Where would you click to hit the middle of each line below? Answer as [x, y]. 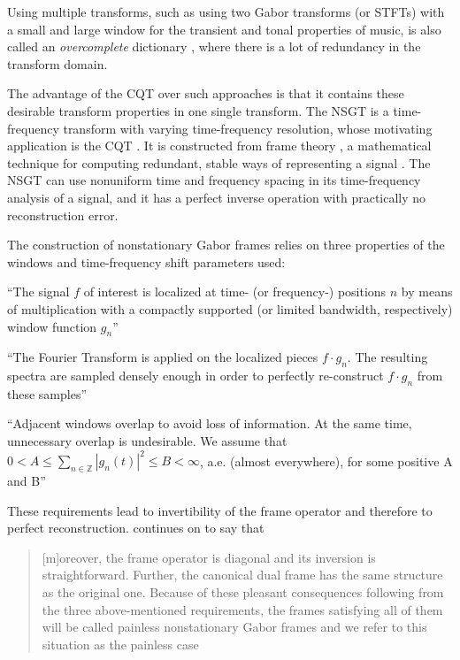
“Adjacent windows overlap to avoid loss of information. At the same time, [210, 423]
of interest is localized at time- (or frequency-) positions [235, 292]
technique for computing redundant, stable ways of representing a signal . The [219, 162]
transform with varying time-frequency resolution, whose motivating [248, 128]
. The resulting [387, 357]
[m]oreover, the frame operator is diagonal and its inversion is [209, 557]
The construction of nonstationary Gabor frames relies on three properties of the [226, 245]
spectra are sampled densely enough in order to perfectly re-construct [195, 376]
